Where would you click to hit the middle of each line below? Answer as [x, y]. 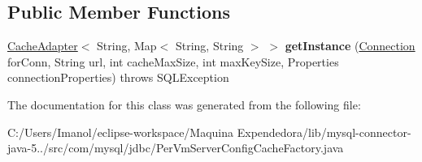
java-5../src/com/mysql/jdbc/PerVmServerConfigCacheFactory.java [176, 148]
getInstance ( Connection [350, 46]
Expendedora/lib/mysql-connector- [324, 132]
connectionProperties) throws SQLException [118, 77]
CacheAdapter [43, 46]
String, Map [127, 46]
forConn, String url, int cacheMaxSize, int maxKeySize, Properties [173, 61]
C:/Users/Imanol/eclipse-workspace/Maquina [121, 132]
